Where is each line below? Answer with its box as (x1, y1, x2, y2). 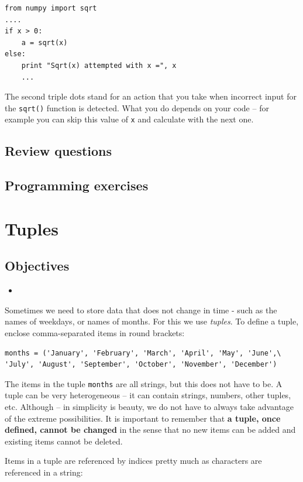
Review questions (5, 142, 112, 160)
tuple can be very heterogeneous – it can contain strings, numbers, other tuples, (5, 389, 291, 401)
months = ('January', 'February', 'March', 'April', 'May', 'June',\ (5, 348, 281, 357)
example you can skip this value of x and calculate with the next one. (5, 113, 254, 125)
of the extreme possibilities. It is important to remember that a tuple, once (5, 412, 281, 424)
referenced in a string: (5, 466, 83, 478)
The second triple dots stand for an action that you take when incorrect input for (5, 90, 297, 102)
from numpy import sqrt (5, 4, 97, 12)
